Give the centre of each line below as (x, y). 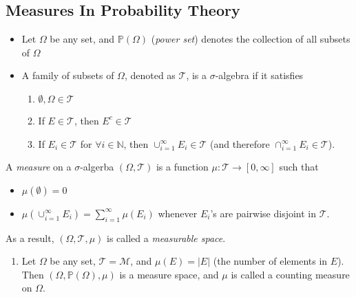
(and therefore (240, 143)
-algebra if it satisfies (259, 75)
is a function (182, 167)
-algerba (97, 167)
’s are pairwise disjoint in (263, 213)
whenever (178, 213)
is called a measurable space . (166, 238)
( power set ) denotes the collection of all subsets (251, 39)
